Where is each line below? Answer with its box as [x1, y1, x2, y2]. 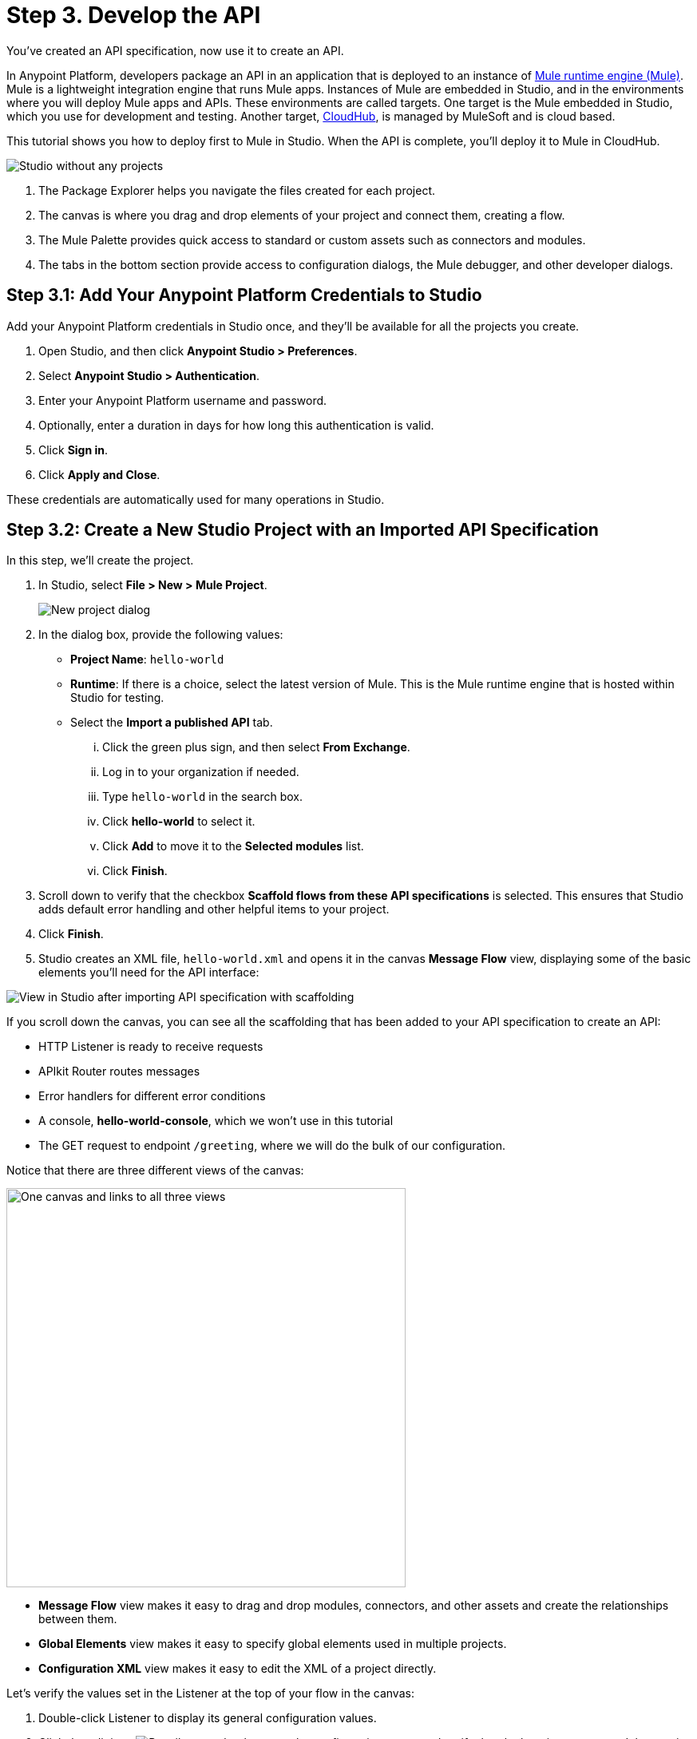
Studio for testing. [70, 691, 164, 705]
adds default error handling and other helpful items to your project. [38, 902, 390, 917]
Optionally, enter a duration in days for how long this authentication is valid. [38, 418, 434, 432]
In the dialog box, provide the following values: [38, 628, 283, 642]
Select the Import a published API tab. [70, 715, 273, 730]
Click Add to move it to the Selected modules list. [102, 839, 364, 854]
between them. [38, 1612, 117, 1626]
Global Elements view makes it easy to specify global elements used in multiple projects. [38, 1637, 507, 1651]
